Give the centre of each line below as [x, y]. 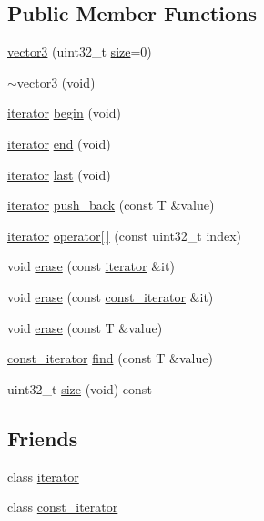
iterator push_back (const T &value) [111, 205]
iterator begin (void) [64, 113]
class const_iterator [63, 507]
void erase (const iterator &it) [91, 266]
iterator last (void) [59, 174]
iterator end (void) [59, 143]
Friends [43, 438]
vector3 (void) [56, 82]
